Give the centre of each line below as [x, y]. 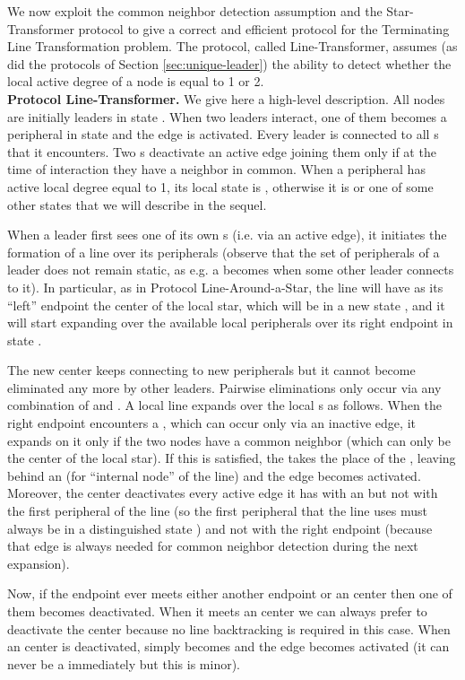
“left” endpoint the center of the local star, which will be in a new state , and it [226, 305]
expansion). [39, 563]
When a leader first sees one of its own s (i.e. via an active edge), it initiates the [227, 235]
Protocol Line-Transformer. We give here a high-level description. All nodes [226, 98]
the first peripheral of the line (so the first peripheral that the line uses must [217, 511]
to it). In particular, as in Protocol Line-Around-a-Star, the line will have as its [225, 287]
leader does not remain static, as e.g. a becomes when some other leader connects [231, 270]
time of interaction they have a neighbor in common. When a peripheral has [216, 169]
